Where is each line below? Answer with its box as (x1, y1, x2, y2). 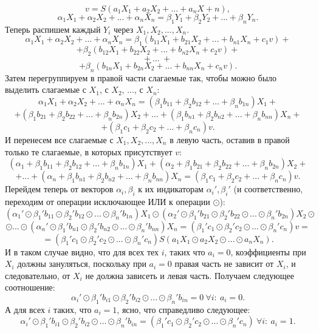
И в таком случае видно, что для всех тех (5, 245, 159, 258)
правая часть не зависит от (174, 257, 274, 270)
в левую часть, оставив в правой (170, 133, 290, 146)
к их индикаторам (138, 183, 204, 195)
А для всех (5, 303, 45, 315)
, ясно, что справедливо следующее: (117, 303, 250, 315)
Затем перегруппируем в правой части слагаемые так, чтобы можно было (5, 71, 277, 84)
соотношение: (5, 281, 55, 294)
